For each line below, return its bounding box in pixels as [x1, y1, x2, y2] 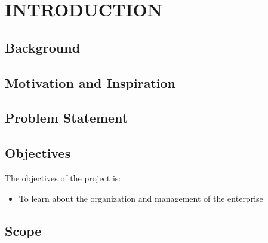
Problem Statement [5, 108, 128, 127]
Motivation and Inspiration [5, 73, 175, 92]
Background [5, 38, 81, 56]
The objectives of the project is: [5, 171, 121, 184]
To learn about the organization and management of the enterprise [19, 192, 263, 204]
